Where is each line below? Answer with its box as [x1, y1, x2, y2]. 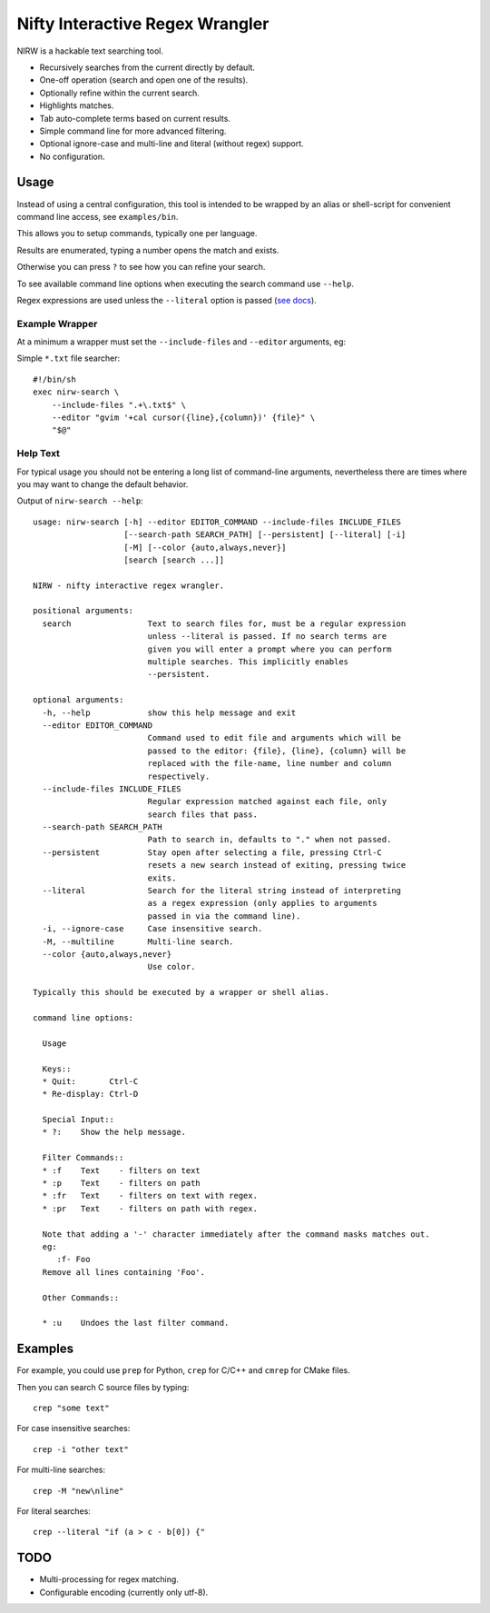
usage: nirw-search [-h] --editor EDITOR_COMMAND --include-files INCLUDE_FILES [33, 516, 402, 527]
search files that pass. [147, 809, 259, 820]
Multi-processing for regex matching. [39, 1574, 179, 1585]
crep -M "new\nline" [33, 1486, 124, 1496]
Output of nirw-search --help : [16, 495, 144, 506]
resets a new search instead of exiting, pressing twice [147, 860, 407, 871]
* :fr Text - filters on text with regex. [42, 1190, 259, 1201]
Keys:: [42, 1063, 72, 1074]
